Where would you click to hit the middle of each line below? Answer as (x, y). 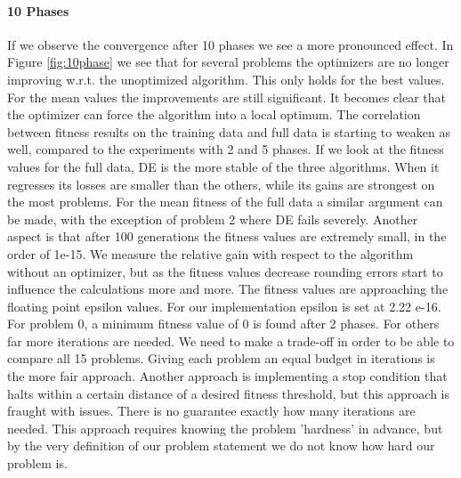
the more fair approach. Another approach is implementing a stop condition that (227, 376)
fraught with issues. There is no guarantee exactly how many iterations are (211, 411)
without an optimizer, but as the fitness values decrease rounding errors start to (225, 271)
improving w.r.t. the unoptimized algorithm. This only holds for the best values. (226, 79)
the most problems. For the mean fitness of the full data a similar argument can (225, 202)
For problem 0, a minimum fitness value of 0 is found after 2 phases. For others (223, 324)
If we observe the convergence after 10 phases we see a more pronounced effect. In (230, 44)
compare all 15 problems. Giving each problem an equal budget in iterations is (221, 358)
